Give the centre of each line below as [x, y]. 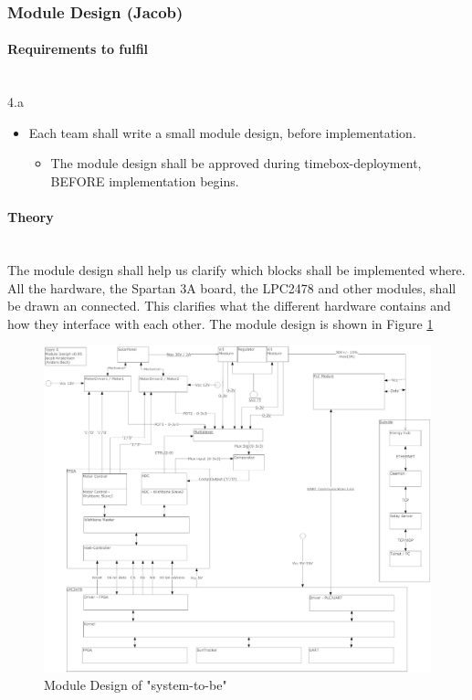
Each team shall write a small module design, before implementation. [222, 132]
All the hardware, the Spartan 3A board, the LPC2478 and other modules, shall [232, 287]
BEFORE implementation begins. [145, 181]
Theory [31, 217]
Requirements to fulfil [78, 49]
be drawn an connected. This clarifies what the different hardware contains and [229, 306]
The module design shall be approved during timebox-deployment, [236, 163]
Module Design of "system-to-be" [136, 685]
